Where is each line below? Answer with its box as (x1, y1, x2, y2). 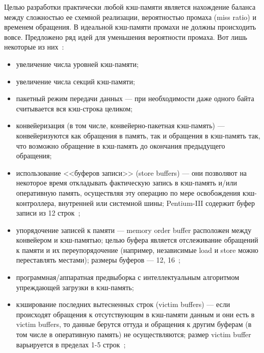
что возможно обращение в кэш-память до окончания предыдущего (16, 140, 225, 151)
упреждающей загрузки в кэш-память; (16, 281, 134, 292)
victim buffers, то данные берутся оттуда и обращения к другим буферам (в (16, 319, 252, 330)
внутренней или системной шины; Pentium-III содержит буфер (58, 197, 255, 208)
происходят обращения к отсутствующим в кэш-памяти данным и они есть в (16, 309, 255, 319)
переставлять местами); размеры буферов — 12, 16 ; (16, 254, 180, 265)
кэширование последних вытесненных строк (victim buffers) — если (16, 299, 230, 310)
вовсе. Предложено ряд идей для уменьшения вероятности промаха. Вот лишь (4, 31, 247, 42)
